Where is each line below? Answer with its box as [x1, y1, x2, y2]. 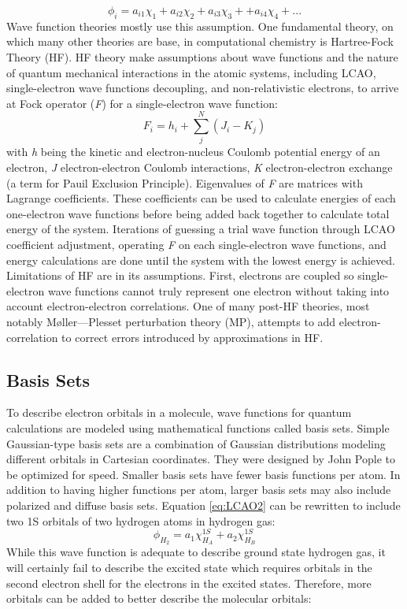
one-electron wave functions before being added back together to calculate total [6, 205, 390, 221]
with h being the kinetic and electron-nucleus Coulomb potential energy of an [6, 143, 380, 160]
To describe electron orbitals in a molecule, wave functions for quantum [6, 404, 352, 421]
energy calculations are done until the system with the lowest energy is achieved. [6, 251, 395, 268]
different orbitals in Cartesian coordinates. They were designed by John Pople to [6, 451, 396, 467]
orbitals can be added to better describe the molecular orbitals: [6, 590, 312, 607]
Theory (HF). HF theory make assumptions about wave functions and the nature [6, 48, 398, 65]
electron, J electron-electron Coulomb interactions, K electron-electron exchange [6, 159, 393, 176]
